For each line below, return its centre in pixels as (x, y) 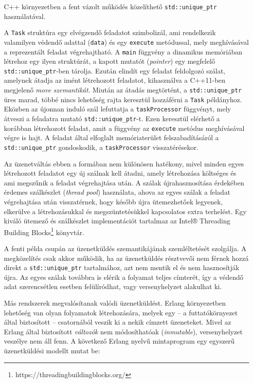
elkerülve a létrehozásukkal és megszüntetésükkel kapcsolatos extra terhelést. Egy (125, 211)
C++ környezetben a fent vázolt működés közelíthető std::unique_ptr (110, 6)
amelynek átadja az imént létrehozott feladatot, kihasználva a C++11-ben (115, 80)
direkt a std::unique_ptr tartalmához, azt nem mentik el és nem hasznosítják (122, 267)
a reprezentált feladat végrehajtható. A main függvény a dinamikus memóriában (123, 51)
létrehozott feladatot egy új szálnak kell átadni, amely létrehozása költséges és (120, 173)
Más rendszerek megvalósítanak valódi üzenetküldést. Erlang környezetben (115, 303)
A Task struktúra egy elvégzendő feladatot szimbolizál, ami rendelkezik (110, 32)
